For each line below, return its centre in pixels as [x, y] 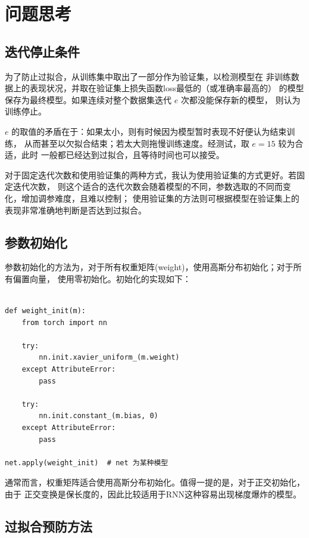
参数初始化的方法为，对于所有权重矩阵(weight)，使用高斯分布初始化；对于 [149, 267]
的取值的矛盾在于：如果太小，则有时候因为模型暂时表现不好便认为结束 [149, 131]
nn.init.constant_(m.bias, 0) [99, 416]
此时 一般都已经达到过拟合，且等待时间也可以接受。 [123, 155]
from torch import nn [64, 322]
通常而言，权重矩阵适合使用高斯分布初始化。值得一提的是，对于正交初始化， [155, 482]
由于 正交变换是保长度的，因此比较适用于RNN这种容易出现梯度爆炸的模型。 [153, 494]
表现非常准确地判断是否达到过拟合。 [76, 210]
